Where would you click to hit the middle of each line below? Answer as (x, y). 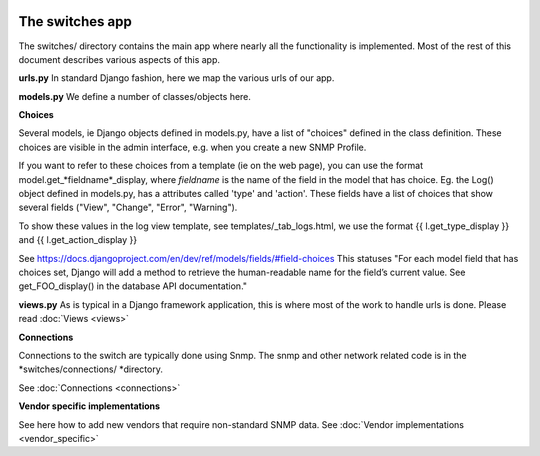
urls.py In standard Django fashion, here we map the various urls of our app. (176, 78)
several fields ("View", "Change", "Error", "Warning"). (128, 207)
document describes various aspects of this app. (119, 59)
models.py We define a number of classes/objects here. (135, 96)
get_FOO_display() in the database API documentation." (133, 286)
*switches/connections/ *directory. (91, 369)
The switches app (75, 21)
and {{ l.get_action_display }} (78, 240)
